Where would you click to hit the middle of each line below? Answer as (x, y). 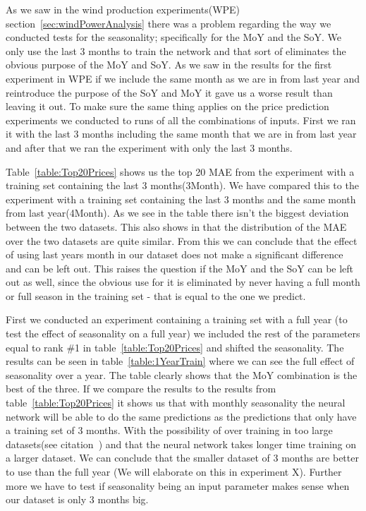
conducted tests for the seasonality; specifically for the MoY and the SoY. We (174, 37)
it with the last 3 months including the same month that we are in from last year (181, 134)
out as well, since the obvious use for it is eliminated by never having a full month (183, 282)
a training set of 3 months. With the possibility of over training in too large (169, 430)
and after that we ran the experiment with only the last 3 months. (149, 147)
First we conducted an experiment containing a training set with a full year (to (177, 319)
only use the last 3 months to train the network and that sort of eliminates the (176, 50)
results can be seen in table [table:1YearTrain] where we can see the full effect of (180, 361)
